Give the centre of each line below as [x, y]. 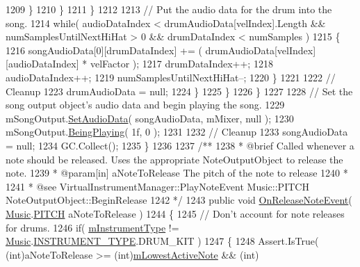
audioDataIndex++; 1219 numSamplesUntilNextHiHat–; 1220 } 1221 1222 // [171, 77]
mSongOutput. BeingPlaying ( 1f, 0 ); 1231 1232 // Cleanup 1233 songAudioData [177, 132]
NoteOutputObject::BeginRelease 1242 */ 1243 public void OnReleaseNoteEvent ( [179, 200]
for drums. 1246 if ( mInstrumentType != [92, 227]
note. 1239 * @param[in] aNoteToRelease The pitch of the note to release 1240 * [177, 173]
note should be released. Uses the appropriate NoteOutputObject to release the [174, 159]
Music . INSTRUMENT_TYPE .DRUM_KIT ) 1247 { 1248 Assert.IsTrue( [162, 241]
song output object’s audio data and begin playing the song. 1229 [145, 105]
